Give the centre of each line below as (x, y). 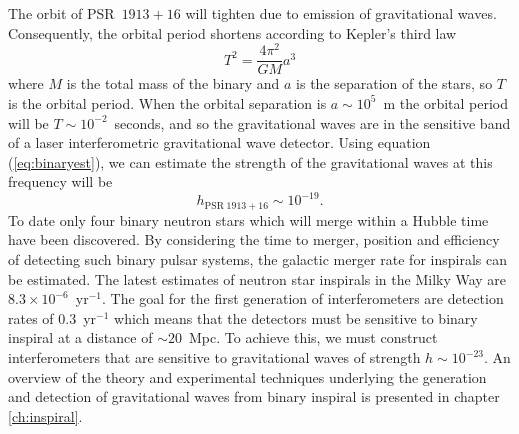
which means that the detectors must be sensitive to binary (296, 317)
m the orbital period (446, 102)
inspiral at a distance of (80, 337)
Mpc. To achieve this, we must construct (313, 337)
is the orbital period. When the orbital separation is (167, 102)
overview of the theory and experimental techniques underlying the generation (247, 376)
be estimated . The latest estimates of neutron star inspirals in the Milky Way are (257, 278)
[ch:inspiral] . (45, 415)
